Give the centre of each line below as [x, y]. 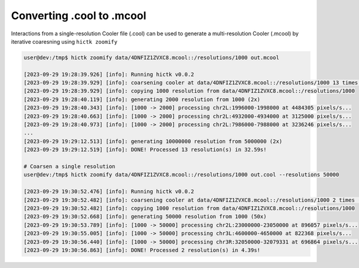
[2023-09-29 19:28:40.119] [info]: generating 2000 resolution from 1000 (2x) [142, 99]
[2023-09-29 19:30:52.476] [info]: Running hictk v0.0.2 [109, 192]
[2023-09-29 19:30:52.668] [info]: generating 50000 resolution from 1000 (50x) [145, 217]
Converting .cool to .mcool [79, 16]
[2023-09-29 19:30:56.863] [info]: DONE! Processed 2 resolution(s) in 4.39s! [142, 250]
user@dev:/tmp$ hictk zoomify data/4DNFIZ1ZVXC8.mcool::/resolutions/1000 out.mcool [151, 57]
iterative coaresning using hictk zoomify [64, 41]
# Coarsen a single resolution [70, 167]
